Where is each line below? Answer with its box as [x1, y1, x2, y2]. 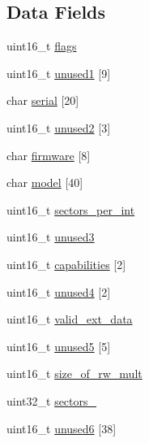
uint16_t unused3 [6, 228, 95, 245]
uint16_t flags [6, 37, 77, 54]
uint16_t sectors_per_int [6, 201, 135, 218]
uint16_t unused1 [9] [6, 64, 111, 81]
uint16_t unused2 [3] [6, 119, 111, 136]
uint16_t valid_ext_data [6, 311, 133, 328]
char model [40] [6, 174, 83, 191]
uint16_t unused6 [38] [6, 419, 117, 436]
